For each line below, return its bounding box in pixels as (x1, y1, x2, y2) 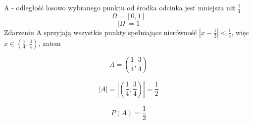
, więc (231, 27, 249, 37)
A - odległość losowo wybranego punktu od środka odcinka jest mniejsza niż (4, 2, 235, 12)
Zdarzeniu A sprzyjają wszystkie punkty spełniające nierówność (4, 27, 197, 37)
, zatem (38, 38, 61, 48)
